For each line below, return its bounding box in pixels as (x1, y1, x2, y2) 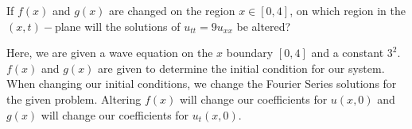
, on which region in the (290, 2, 406, 18)
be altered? (236, 17, 291, 34)
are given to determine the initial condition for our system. (98, 59, 385, 76)
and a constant (311, 44, 384, 61)
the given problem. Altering (6, 90, 142, 107)
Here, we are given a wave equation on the (6, 44, 213, 61)
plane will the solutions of (54, 17, 181, 34)
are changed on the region (109, 2, 235, 18)
